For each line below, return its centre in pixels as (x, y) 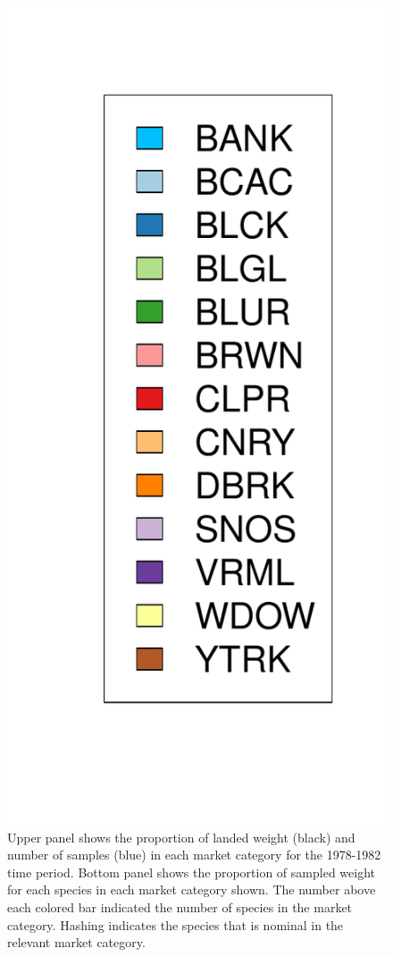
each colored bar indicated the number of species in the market (180, 907)
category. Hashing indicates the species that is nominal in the (176, 924)
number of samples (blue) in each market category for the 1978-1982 (194, 855)
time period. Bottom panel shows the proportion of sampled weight (191, 872)
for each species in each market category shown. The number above (192, 889)
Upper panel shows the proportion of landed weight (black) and (181, 837)
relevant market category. (76, 942)
